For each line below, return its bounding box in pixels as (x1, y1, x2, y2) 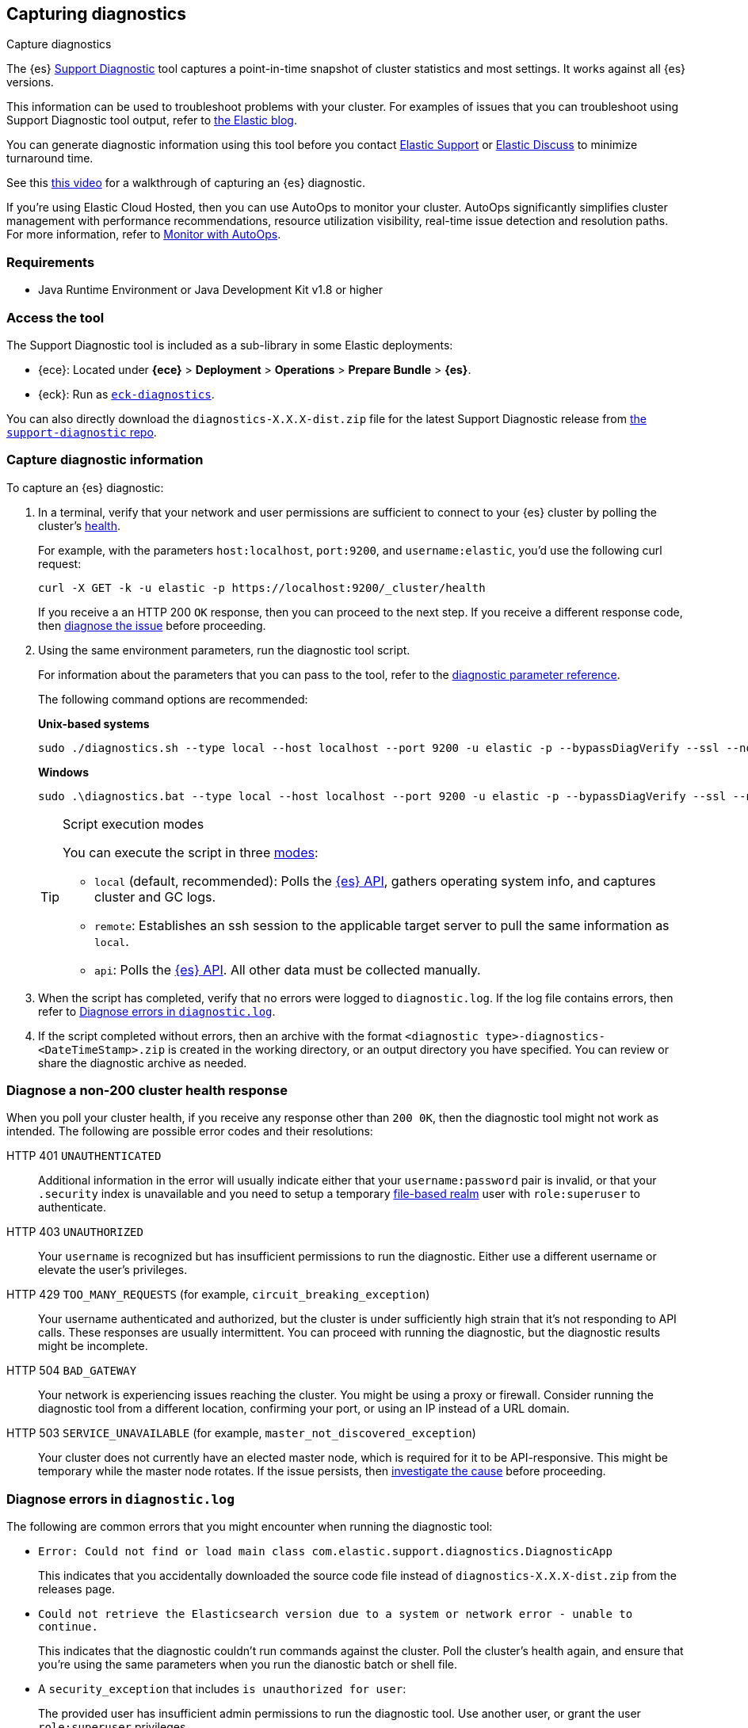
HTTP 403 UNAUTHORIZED (6, 1225, 143, 1239)
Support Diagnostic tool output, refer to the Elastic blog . (6, 113, 297, 128)
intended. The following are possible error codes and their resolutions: (6, 1124, 373, 1139)
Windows (38, 765, 89, 779)
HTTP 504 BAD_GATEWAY (6, 1364, 137, 1378)
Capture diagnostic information (6, 452, 204, 468)
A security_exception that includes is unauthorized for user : (38, 1682, 406, 1696)
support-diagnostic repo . (6, 425, 157, 439)
